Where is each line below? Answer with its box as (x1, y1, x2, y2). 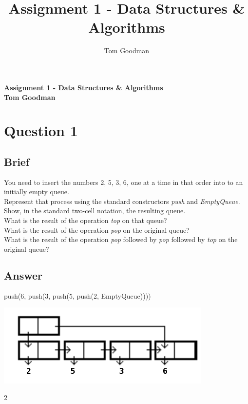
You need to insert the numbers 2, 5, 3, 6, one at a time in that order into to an (4, 177, 243, 187)
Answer (4, 267, 43, 283)
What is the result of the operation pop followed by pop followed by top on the (4, 234, 238, 244)
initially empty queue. (4, 186, 69, 197)
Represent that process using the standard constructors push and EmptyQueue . (4, 196, 240, 206)
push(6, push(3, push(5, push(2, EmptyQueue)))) (4, 290, 151, 301)
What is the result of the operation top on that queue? (4, 215, 167, 225)
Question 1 (4, 121, 78, 141)
